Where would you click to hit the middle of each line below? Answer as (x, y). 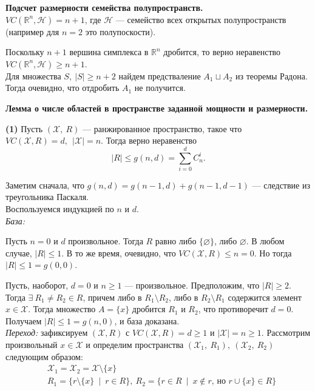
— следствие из (281, 185)
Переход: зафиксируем (47, 333)
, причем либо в (112, 297)
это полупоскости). (120, 31)
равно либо (176, 241)
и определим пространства (135, 344)
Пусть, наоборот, (37, 285)
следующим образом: (44, 356)
